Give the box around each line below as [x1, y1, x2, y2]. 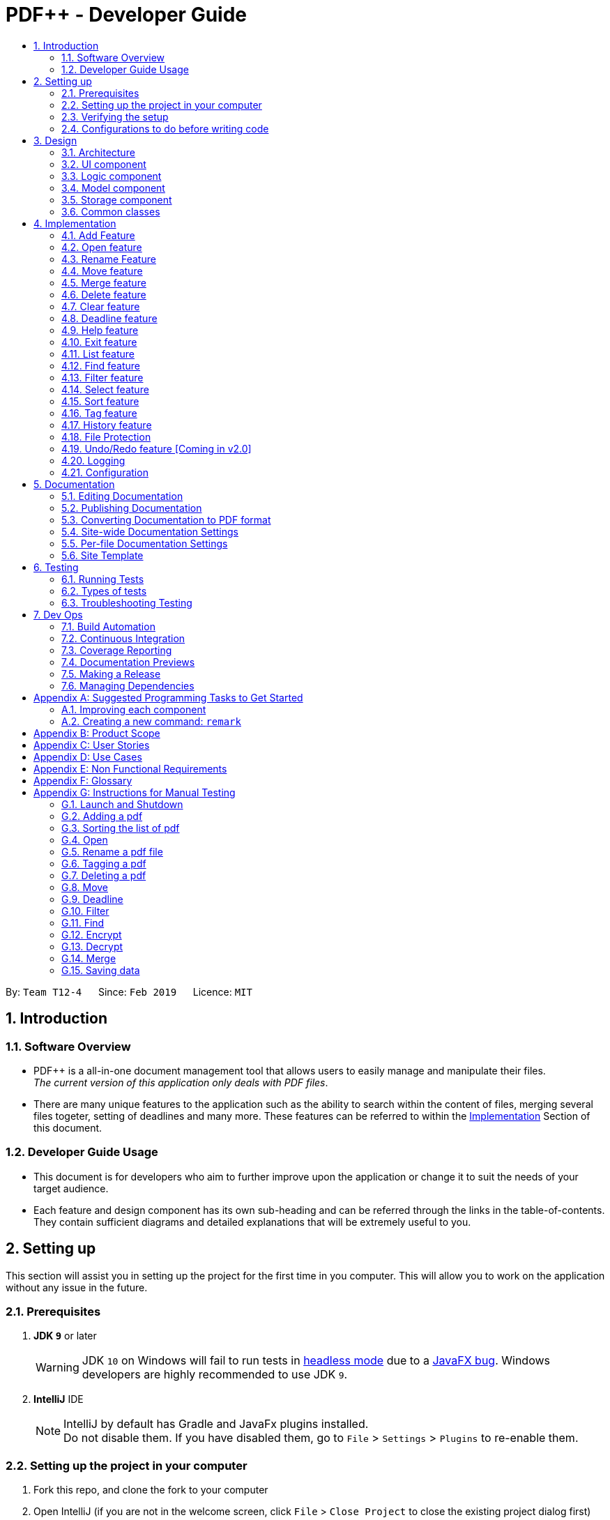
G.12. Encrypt [61, 928, 122, 941]
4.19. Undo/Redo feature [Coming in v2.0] [61, 442, 252, 455]
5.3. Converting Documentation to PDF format [61, 513, 271, 526]
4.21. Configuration [61, 466, 148, 478]
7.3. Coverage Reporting [61, 644, 172, 656]
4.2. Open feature [61, 241, 142, 253]
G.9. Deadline [61, 892, 123, 905]
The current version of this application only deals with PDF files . [33, 1076, 328, 1088]
